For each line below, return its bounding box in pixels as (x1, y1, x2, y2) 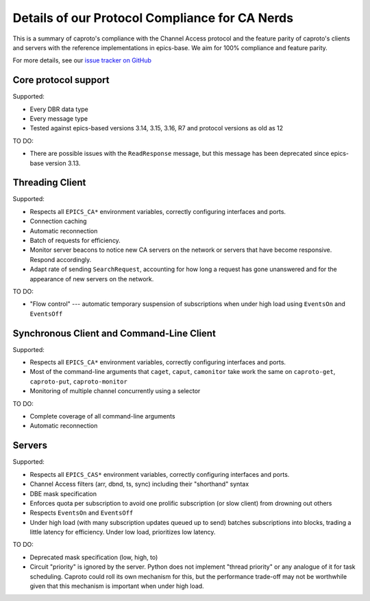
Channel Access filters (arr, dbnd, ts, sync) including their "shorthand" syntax (29, 480, 249, 488)
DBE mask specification (29, 489, 97, 497)
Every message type (29, 115, 88, 123)
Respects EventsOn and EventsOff (29, 508, 134, 517)
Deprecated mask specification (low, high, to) (29, 553, 158, 561)
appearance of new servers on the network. (29, 274, 154, 283)
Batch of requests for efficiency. (29, 237, 121, 245)
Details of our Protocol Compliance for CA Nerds (12, 10, 294, 25)
